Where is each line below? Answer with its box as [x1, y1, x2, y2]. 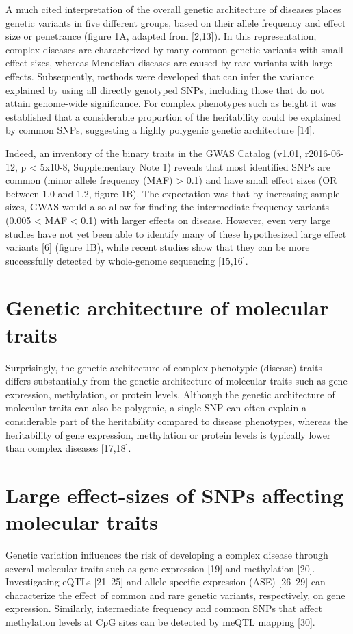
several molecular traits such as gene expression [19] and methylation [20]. [5, 561, 315, 575]
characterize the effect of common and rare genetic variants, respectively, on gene [5, 587, 345, 602]
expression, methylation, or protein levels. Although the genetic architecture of [5, 387, 335, 401]
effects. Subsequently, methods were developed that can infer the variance [5, 69, 314, 83]
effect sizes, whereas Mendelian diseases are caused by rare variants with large [5, 56, 332, 70]
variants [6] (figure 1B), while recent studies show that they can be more [5, 240, 310, 254]
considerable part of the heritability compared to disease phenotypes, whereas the [5, 413, 348, 428]
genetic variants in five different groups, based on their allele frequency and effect [5, 15, 346, 29]
